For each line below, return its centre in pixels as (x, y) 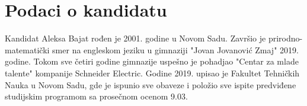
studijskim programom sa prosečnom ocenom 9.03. (96, 96)
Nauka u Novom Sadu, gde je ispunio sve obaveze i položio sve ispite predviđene (151, 84)
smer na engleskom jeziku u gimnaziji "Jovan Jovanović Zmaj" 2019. (175, 49)
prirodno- (285, 38)
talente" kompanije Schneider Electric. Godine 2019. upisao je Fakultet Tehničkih (152, 73)
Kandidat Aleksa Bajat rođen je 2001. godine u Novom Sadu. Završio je (135, 38)
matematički (27, 49)
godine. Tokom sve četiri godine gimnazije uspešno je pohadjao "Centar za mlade (152, 61)
